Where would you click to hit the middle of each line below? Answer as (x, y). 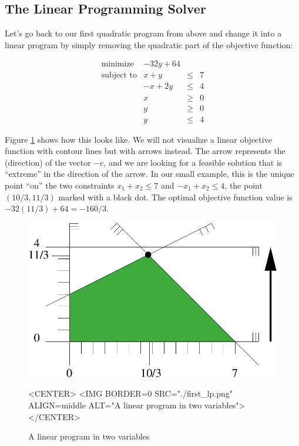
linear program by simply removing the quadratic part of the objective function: (149, 44)
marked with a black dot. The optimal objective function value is (175, 197)
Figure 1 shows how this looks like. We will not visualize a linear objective (138, 139)
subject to (119, 76)
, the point (243, 185)
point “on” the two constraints (60, 185)
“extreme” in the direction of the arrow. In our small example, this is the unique (149, 174)
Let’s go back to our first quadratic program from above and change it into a (143, 33)
